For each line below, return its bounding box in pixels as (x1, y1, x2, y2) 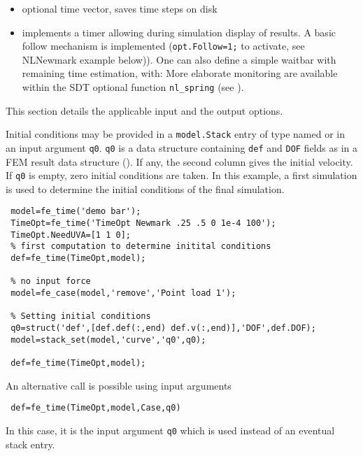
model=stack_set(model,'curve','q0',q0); (10, 334, 206, 345)
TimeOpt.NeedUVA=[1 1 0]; (10, 229, 131, 240)
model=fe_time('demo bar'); (10, 206, 141, 217)
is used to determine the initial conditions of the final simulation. (6, 181, 285, 196)
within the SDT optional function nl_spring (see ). (22, 80, 244, 94)
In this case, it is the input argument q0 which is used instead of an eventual (6, 422, 335, 437)
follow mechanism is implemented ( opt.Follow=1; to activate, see (22, 38, 305, 53)
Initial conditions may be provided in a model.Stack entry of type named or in (6, 127, 345, 141)
